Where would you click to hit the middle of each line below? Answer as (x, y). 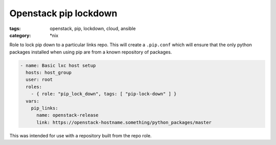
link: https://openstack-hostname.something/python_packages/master (124, 122)
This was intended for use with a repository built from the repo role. (80, 135)
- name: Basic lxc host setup (58, 65)
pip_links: (44, 108)
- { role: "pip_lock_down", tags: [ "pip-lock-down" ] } (104, 94)
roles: (34, 87)
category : (20, 35)
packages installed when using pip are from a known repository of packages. (91, 52)
